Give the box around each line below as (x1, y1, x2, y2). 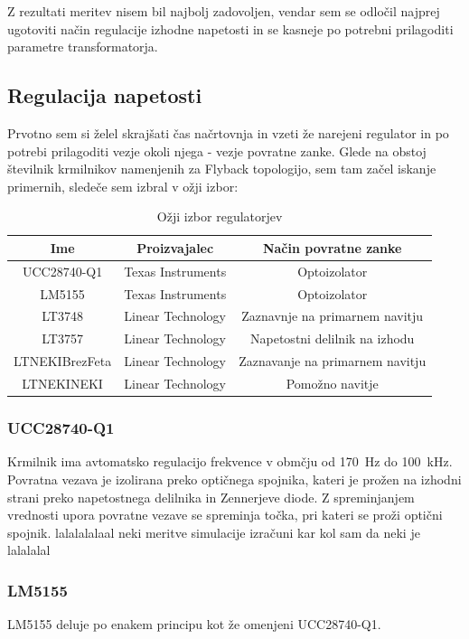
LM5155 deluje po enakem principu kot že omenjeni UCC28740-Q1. (7, 615, 381, 634)
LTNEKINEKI (22, 374, 103, 393)
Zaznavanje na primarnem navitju (239, 352, 427, 371)
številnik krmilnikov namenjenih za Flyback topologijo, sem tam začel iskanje (7, 159, 436, 178)
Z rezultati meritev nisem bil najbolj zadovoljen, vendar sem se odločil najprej (7, 2, 440, 20)
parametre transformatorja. (7, 37, 158, 56)
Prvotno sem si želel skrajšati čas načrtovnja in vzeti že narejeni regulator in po (7, 123, 449, 142)
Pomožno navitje (286, 374, 379, 393)
